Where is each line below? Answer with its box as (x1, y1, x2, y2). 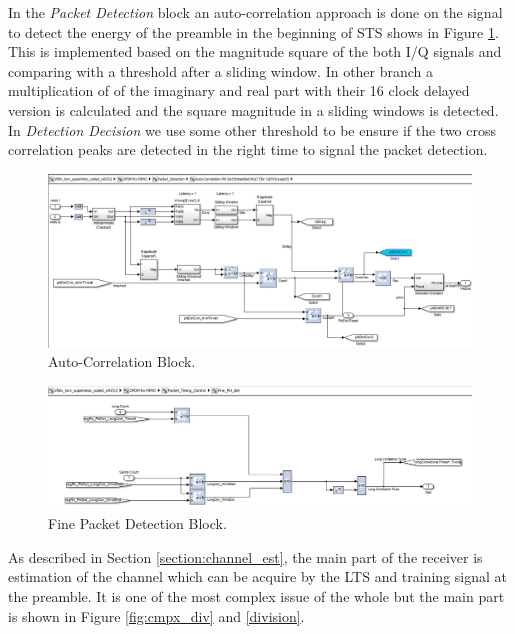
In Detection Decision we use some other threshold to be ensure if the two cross (8, 119, 496, 140)
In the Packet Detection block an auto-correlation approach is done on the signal (8, 2, 503, 22)
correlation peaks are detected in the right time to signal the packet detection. (8, 139, 488, 160)
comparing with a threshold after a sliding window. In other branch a (8, 60, 434, 81)
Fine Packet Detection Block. (48, 513, 227, 534)
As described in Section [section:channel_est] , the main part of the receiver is (8, 546, 483, 567)
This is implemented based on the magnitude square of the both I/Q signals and (8, 41, 502, 62)
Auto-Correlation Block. (48, 351, 196, 372)
